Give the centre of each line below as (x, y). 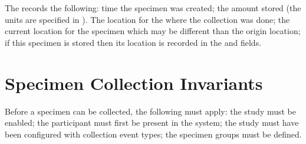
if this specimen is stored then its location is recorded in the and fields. (133, 42)
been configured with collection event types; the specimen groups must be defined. (153, 134)
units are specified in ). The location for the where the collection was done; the (147, 19)
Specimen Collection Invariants (134, 83)
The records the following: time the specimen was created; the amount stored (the (153, 8)
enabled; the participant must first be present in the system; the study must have (152, 123)
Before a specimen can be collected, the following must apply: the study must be (151, 111)
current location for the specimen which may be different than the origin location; (153, 31)
